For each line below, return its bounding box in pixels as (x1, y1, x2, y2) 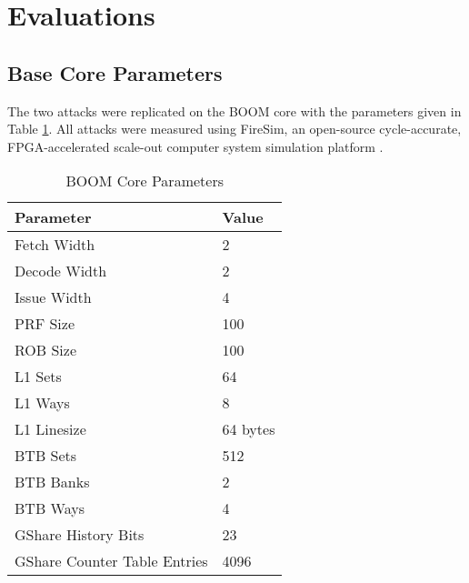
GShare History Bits (15, 524, 145, 546)
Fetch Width (15, 234, 95, 256)
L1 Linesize (15, 418, 86, 440)
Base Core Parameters (7, 58, 223, 86)
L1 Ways (15, 392, 70, 414)
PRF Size (15, 313, 75, 335)
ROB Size (15, 339, 76, 361)
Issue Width (15, 286, 92, 308)
